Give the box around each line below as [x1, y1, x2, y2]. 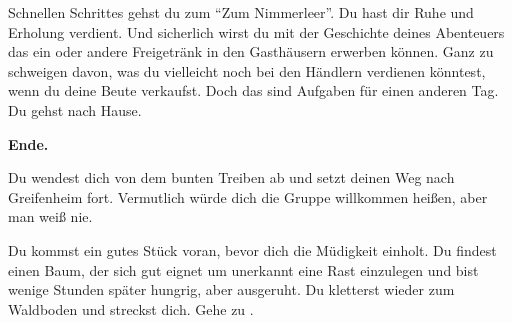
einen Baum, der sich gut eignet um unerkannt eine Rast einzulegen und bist [8, 259, 479, 280]
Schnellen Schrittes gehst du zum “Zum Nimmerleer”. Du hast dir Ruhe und [8, 2, 474, 22]
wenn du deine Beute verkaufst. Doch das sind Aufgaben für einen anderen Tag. [8, 80, 499, 101]
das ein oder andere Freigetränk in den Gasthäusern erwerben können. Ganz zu [8, 41, 494, 62]
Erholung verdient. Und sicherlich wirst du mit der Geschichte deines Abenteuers [8, 21, 505, 42]
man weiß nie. [8, 206, 93, 227]
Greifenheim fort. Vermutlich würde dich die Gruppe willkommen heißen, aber [8, 186, 488, 207]
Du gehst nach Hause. [8, 99, 142, 120]
